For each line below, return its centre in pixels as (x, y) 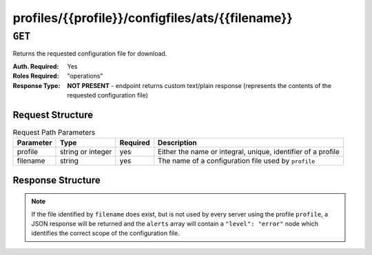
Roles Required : (36, 76)
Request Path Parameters (54, 133)
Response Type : (37, 85)
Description (177, 143)
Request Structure (53, 114)
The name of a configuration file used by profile (236, 161)
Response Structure (56, 180)
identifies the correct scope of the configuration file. (105, 233)
